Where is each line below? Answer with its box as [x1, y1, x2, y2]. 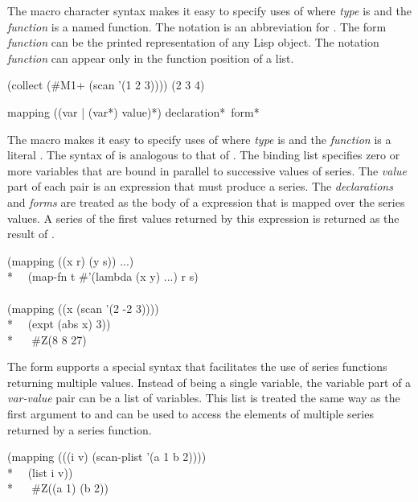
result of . [7, 225, 55, 242]
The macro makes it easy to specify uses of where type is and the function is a [7, 130, 391, 147]
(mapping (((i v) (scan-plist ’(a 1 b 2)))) [7, 448, 207, 465]
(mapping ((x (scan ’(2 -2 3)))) [7, 299, 159, 316]
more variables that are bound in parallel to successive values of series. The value [7, 162, 407, 179]
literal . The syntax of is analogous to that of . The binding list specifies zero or [7, 146, 400, 163]
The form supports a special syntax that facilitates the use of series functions [7, 358, 387, 375]
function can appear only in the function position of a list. [7, 49, 294, 66]
